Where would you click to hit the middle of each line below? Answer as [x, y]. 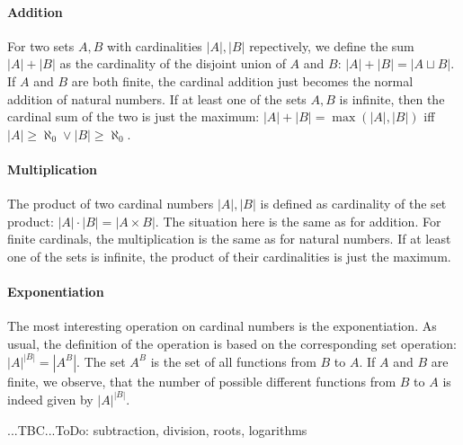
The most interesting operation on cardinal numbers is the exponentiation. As [222, 326]
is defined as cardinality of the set [353, 204]
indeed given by [50, 399]
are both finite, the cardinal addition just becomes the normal [242, 80]
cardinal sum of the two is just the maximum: [134, 116]
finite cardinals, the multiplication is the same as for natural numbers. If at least [229, 239]
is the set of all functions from [233, 361]
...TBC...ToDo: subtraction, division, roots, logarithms [157, 429]
